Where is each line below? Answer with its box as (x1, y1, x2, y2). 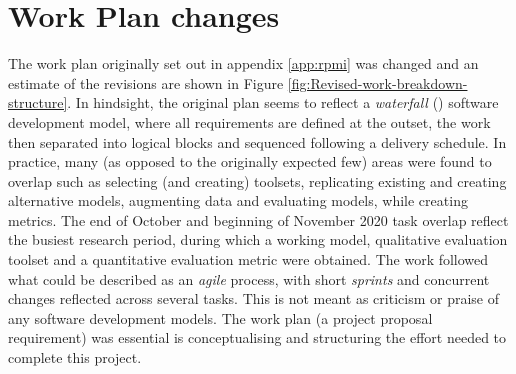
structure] (8, 92, 68, 113)
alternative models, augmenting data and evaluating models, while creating (8, 190, 468, 211)
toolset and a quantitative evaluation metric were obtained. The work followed (8, 249, 489, 270)
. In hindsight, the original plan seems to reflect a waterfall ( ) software (67, 92, 499, 113)
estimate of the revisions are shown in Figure (8, 72, 284, 93)
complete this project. (8, 347, 142, 368)
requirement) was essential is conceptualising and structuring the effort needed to (8, 327, 507, 348)
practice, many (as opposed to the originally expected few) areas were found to (8, 151, 492, 172)
